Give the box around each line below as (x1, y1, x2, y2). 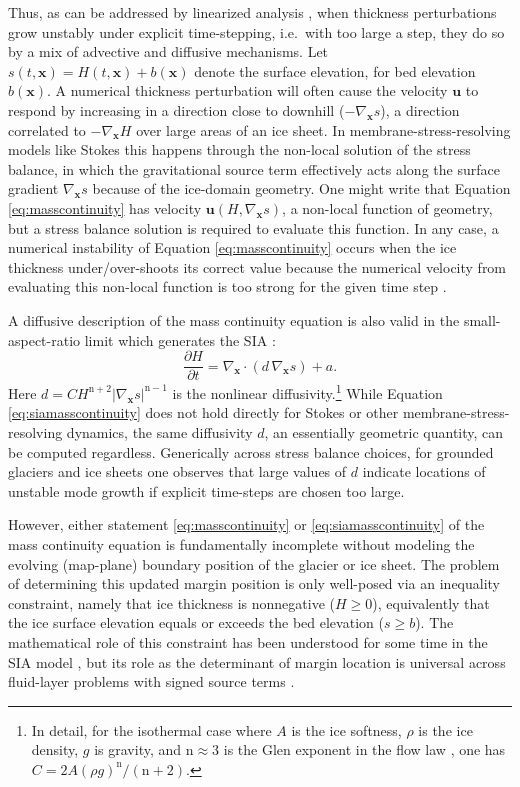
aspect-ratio (8, 329, 81, 350)
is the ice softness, (291, 719, 402, 740)
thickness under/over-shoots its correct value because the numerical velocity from (8, 256, 507, 277)
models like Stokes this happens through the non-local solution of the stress (8, 139, 471, 160)
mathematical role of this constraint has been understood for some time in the (8, 631, 488, 652)
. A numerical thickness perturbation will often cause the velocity (46, 80, 448, 101)
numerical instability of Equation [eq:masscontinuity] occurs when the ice (8, 237, 457, 258)
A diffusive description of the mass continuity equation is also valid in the (8, 309, 460, 330)
